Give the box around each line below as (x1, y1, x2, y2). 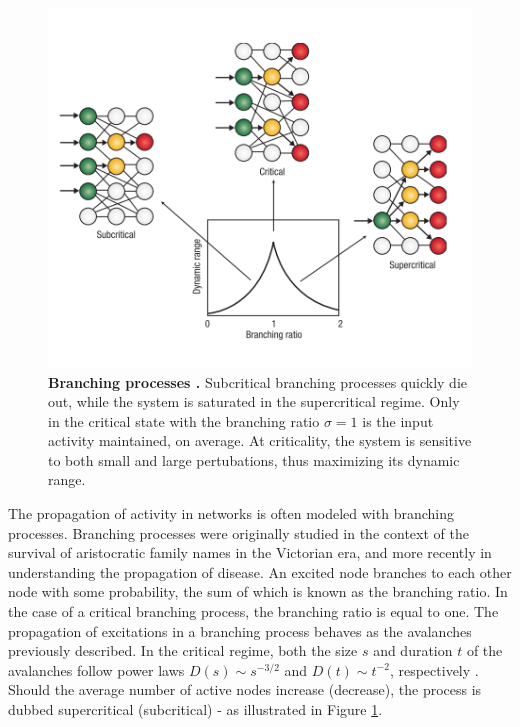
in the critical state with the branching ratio (48, 410, 320, 431)
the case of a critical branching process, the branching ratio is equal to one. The (8, 601, 499, 622)
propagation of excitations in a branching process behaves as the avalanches (8, 620, 472, 641)
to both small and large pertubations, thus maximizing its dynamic (48, 449, 460, 470)
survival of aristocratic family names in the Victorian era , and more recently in (8, 542, 492, 563)
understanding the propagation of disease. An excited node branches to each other (8, 561, 512, 582)
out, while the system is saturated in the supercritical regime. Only (48, 391, 460, 412)
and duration (373, 640, 453, 661)
